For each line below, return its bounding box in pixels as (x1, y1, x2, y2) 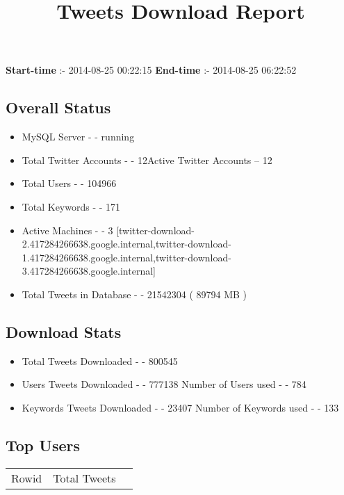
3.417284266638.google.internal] (22, 263, 156, 278)
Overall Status (6, 97, 111, 118)
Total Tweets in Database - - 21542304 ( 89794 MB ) (22, 286, 247, 301)
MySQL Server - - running (22, 129, 135, 144)
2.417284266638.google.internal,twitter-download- (22, 236, 231, 251)
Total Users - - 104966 (22, 176, 117, 190)
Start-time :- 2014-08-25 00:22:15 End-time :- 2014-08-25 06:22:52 (6, 63, 297, 77)
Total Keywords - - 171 (22, 199, 121, 213)
